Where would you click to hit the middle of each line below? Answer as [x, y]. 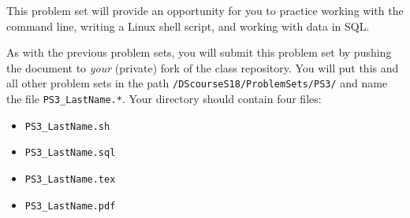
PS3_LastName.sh [67, 126]
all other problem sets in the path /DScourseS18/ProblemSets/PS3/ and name [197, 83]
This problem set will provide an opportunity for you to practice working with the [205, 10]
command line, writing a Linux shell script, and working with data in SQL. [188, 26]
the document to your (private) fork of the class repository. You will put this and [203, 67]
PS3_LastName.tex [70, 179]
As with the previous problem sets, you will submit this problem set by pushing [199, 52]
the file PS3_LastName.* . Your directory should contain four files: [164, 99]
